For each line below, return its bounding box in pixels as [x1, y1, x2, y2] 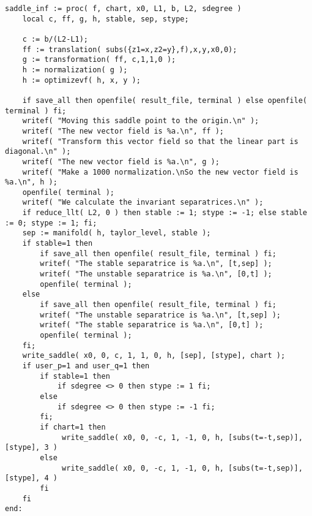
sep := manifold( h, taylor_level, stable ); [22, 229, 211, 238]
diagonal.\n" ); [5, 147, 71, 156]
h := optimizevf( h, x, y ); [22, 75, 141, 85]
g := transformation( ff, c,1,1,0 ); [22, 55, 176, 64]
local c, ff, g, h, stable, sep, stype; [22, 14, 189, 23]
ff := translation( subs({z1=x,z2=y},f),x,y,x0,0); [22, 45, 237, 54]
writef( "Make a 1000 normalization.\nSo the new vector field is [22, 167, 299, 176]
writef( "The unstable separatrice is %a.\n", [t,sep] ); [40, 310, 281, 319]
